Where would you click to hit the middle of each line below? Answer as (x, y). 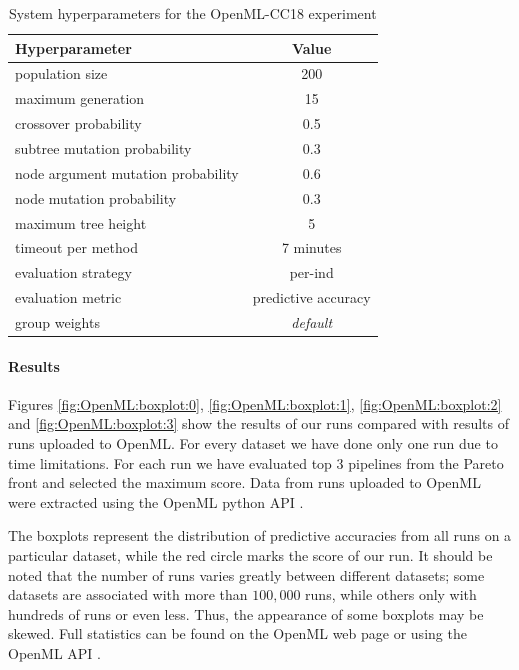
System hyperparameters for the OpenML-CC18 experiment (193, 13)
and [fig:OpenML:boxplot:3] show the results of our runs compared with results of (259, 423)
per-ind (311, 272)
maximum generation (80, 98)
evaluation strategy (73, 272)
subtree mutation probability (103, 147)
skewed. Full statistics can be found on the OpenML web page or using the (237, 633)
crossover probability (78, 123)
